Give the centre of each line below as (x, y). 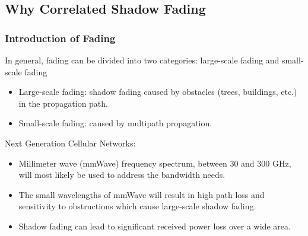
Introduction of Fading (60, 38)
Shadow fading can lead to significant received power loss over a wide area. (155, 226)
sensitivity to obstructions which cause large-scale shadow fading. (137, 206)
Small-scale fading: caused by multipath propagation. (115, 123)
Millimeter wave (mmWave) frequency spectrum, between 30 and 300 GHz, (155, 163)
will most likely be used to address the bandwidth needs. (122, 175)
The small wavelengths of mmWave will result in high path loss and (142, 194)
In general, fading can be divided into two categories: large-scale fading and (142, 60)
